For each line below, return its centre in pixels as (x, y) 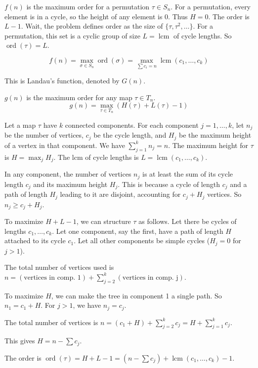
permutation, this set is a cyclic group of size (72, 35)
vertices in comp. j (150, 277)
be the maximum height (215, 135)
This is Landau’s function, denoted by (62, 81)
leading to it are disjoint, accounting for (120, 194)
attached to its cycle (35, 240)
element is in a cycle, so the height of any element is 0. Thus (96, 16)
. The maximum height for (208, 145)
